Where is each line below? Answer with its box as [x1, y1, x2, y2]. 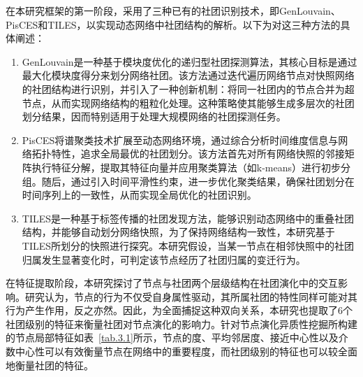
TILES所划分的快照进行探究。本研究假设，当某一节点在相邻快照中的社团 [22, 238, 355, 252]
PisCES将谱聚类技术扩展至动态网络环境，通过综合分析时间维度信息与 [22, 132, 339, 147]
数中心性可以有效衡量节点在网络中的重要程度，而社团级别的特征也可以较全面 [6, 344, 357, 359]
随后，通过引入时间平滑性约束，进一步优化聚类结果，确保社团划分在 [41, 173, 355, 188]
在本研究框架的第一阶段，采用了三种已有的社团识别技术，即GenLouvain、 [6, 3, 341, 17]
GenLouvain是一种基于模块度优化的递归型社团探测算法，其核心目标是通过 [22, 54, 357, 69]
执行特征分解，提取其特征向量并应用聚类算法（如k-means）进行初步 [31, 159, 341, 174]
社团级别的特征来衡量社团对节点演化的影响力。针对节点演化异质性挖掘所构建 [6, 316, 357, 331]
